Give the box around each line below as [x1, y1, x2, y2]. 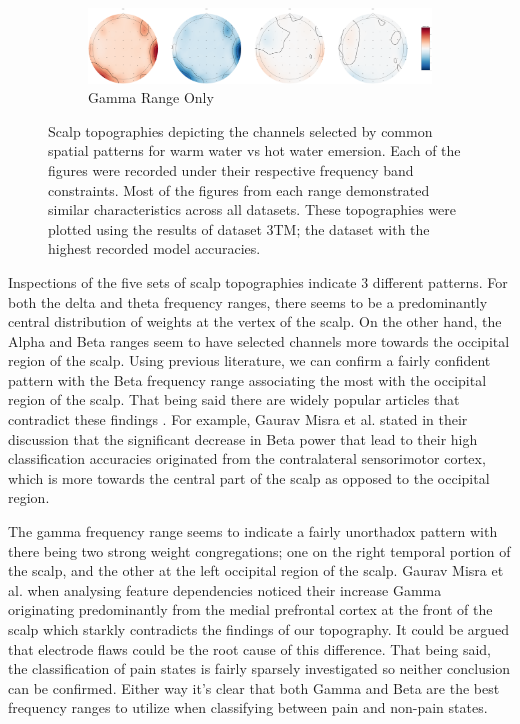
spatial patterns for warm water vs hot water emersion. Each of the [48, 140, 461, 161]
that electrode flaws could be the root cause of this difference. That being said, [8, 638, 492, 659]
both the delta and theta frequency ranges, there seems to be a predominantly [8, 291, 488, 312]
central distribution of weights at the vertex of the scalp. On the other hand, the [8, 311, 502, 332]
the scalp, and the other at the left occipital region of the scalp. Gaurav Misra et [8, 560, 504, 581]
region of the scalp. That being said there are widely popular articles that [8, 389, 460, 410]
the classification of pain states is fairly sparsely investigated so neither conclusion [8, 658, 511, 679]
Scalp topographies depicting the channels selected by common [48, 120, 433, 141]
